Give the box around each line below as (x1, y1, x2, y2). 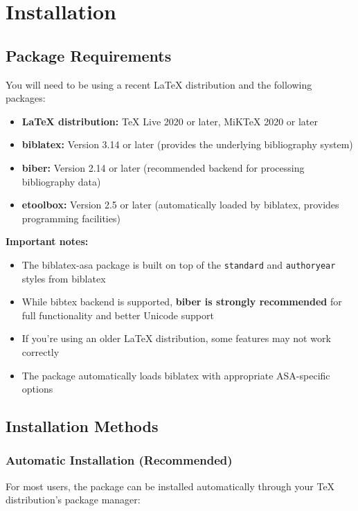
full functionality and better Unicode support (21, 307, 214, 322)
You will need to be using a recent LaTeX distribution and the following (6, 77, 312, 91)
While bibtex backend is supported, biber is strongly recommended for (21, 294, 342, 309)
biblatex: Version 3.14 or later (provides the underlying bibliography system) (21, 137, 353, 152)
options (21, 382, 53, 396)
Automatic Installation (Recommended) (6, 451, 233, 469)
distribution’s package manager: (6, 492, 141, 507)
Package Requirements (6, 44, 172, 66)
